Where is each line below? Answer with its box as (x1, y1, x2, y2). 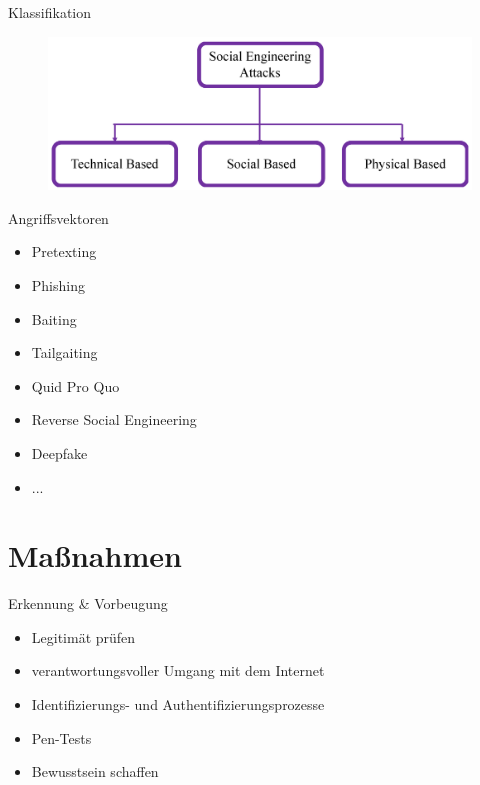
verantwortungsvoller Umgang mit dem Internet (31, 660, 325, 681)
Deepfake (31, 442, 88, 463)
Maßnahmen (8, 535, 182, 576)
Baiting (31, 308, 77, 329)
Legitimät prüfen (31, 626, 136, 647)
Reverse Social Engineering (31, 409, 197, 430)
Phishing (31, 274, 85, 295)
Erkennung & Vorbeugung (8, 593, 168, 614)
